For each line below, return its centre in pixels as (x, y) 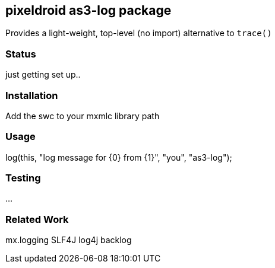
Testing (23, 178)
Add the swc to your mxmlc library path (83, 116)
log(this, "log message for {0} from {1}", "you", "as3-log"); (119, 157)
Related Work (37, 219)
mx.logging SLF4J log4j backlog (69, 240)
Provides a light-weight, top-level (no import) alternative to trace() (139, 33)
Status (21, 54)
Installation (32, 95)
